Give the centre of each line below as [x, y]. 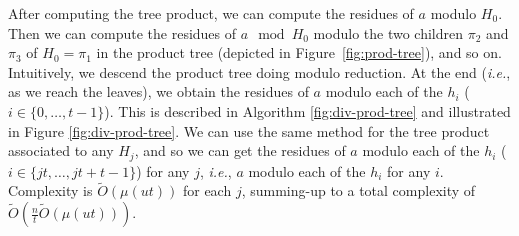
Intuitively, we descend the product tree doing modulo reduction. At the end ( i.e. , [259, 71]
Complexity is [50, 190]
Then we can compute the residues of [122, 32]
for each [207, 190]
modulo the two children [388, 32]
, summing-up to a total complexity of [358, 190]
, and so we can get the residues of [240, 150]
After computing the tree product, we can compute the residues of [211, 13]
